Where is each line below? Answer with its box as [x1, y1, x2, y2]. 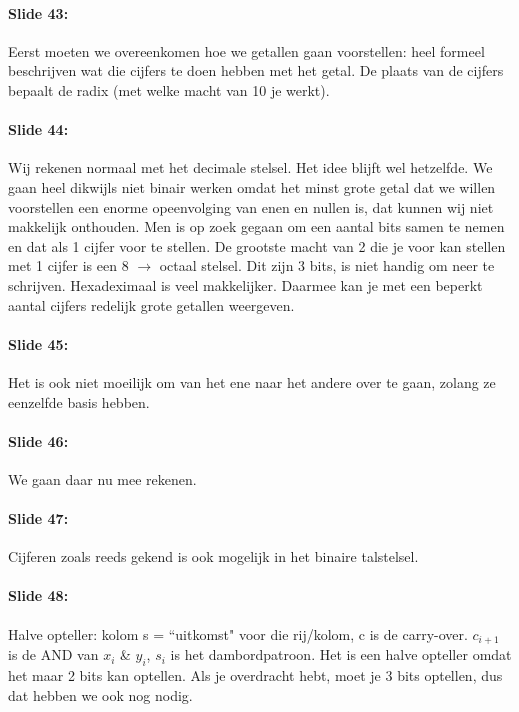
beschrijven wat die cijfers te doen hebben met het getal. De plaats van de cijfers [8, 60, 504, 81]
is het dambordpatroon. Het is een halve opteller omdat [170, 644, 512, 665]
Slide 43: [8, 2, 69, 23]
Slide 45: [8, 333, 69, 354]
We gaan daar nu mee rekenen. [8, 468, 197, 489]
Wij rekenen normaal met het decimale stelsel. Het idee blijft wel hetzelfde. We [8, 157, 493, 178]
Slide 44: [8, 119, 69, 140]
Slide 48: [8, 585, 69, 606]
